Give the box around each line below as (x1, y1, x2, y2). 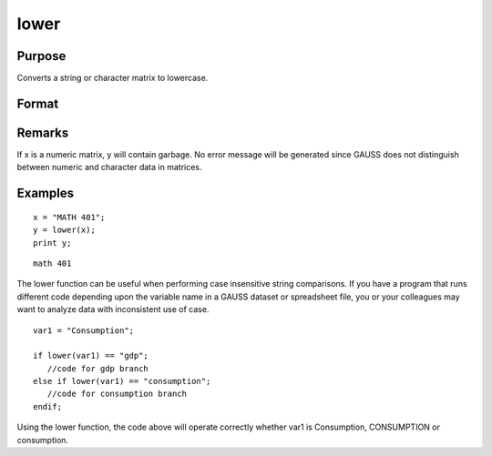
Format (16, 96, 59, 111)
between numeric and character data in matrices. (16, 162, 202, 173)
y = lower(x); (33, 225, 96, 236)
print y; (33, 238, 72, 248)
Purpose (16, 48, 67, 64)
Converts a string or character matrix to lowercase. (16, 73, 209, 84)
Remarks (16, 125, 69, 140)
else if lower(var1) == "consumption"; (33, 376, 211, 387)
